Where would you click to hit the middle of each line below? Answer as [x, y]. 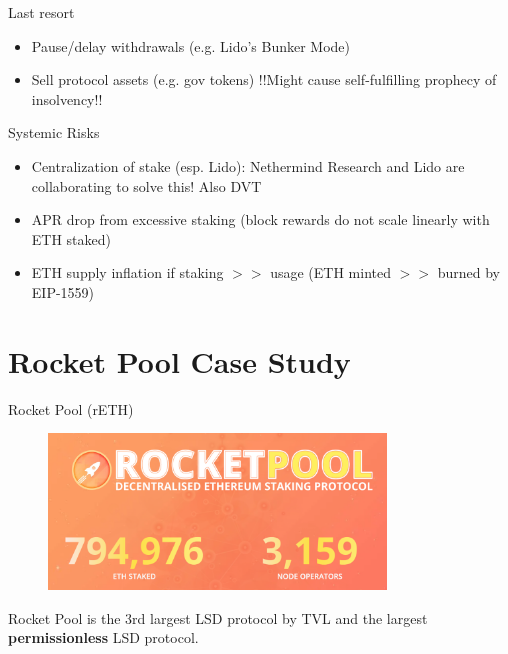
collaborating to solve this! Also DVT [146, 185]
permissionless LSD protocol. [103, 637]
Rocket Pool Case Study [179, 360]
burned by [468, 272]
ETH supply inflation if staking [127, 272]
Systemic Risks [54, 132]
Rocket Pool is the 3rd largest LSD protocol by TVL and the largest [218, 617]
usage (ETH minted [330, 272]
